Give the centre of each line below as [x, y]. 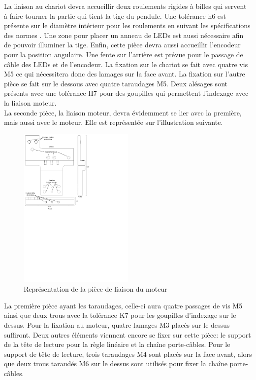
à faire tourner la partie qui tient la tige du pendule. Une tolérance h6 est [115, 16]
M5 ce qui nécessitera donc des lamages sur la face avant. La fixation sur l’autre [125, 74]
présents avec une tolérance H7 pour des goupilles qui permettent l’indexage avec [126, 93]
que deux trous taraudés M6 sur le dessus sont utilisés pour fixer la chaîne [116, 363]
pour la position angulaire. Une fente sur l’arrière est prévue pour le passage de [124, 54]
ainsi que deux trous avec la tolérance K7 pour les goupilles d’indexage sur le [120, 315]
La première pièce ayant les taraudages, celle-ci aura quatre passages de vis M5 [123, 305]
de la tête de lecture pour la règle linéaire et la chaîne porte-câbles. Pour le [117, 344]
